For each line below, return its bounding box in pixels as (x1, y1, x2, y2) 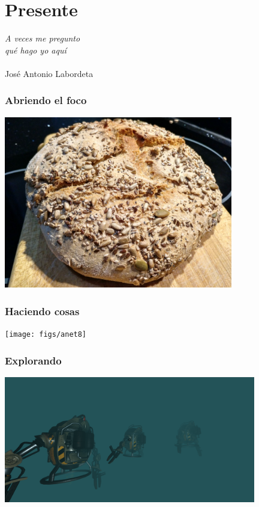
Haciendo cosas (5, 303, 80, 318)
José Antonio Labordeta (5, 67, 94, 79)
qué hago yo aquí (5, 43, 67, 56)
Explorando (5, 352, 62, 367)
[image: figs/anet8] (5, 330, 87, 339)
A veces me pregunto (5, 32, 80, 45)
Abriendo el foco (5, 93, 87, 108)
